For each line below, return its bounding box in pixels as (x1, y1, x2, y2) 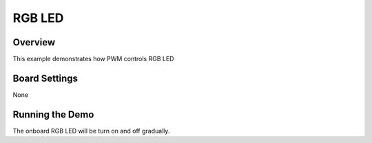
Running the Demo (12, 109, 94, 120)
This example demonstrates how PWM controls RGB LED (12, 55, 174, 63)
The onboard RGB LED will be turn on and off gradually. (12, 126, 170, 135)
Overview (12, 36, 56, 48)
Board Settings (12, 72, 79, 84)
